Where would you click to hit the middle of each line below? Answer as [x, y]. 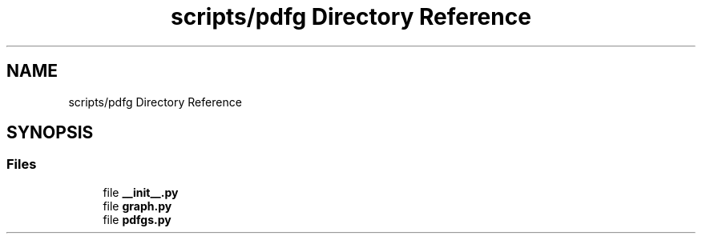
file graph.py [137, 206]
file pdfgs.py [137, 219]
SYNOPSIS [50, 133]
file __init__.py [141, 192]
